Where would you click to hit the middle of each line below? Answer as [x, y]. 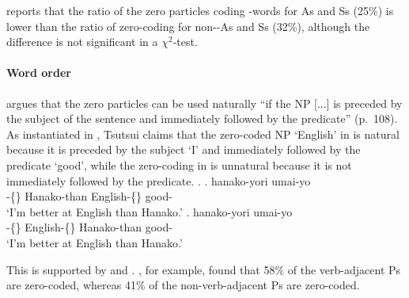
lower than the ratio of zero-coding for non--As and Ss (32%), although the [188, 26]
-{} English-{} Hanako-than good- [89, 227]
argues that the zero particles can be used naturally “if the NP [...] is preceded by [204, 103]
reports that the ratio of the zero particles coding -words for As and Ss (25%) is [200, 10]
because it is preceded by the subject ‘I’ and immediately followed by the [184, 149]
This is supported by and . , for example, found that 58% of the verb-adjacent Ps [204, 269]
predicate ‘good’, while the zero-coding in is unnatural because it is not [179, 164]
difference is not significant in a [82, 42]
